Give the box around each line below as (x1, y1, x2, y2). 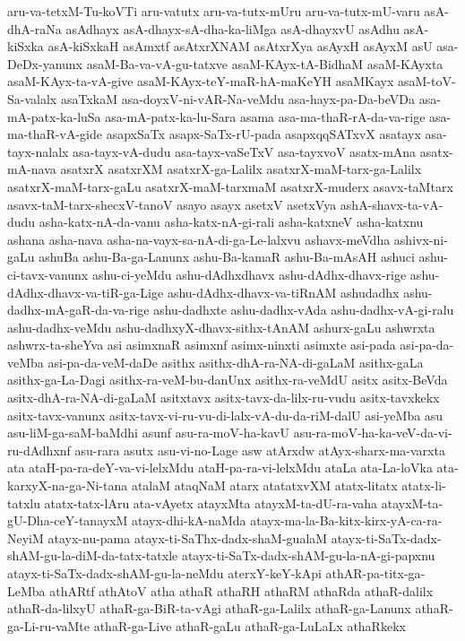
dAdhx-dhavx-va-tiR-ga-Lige (7, 282, 164, 301)
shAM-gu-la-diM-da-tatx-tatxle (7, 546, 178, 565)
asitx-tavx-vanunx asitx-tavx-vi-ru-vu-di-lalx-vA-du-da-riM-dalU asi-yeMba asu (7, 405, 443, 424)
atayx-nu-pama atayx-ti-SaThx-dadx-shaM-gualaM (47, 528, 328, 547)
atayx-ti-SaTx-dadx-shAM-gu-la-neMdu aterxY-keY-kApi (7, 564, 322, 582)
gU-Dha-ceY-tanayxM (7, 511, 128, 530)
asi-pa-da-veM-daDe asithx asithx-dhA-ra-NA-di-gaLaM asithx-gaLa (47, 352, 424, 371)
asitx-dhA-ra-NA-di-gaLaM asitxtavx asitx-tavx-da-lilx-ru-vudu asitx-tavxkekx (7, 388, 440, 407)
